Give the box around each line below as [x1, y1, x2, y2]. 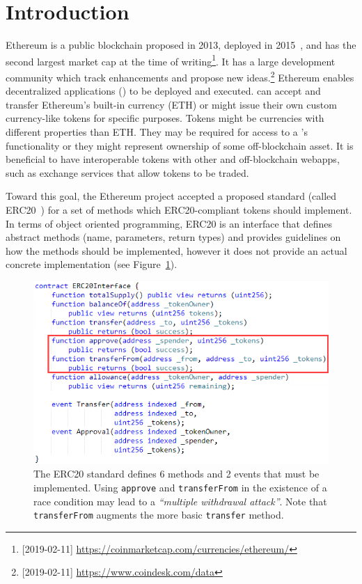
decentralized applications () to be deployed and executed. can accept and [6, 84, 321, 98]
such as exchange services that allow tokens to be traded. [6, 165, 249, 180]
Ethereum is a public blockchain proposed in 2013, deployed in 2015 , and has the [6, 38, 356, 52]
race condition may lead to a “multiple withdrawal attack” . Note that [33, 494, 327, 508]
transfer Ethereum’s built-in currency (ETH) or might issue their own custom [6, 97, 337, 111]
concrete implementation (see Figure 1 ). [6, 257, 178, 271]
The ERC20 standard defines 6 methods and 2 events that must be [33, 466, 320, 481]
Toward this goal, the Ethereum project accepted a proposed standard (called [6, 189, 337, 203]
